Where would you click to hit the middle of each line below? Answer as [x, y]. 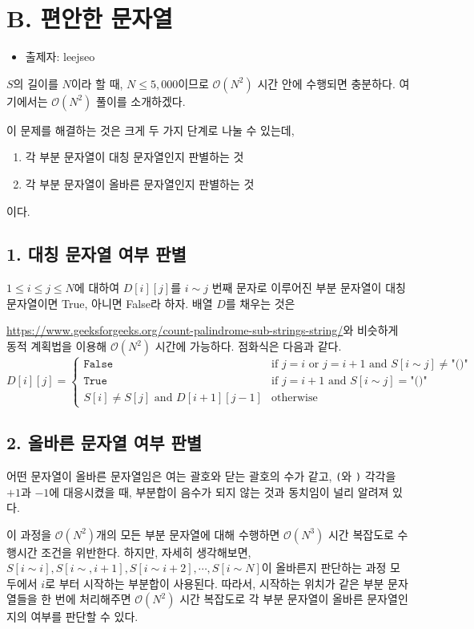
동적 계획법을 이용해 [57, 346]
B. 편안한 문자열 [90, 18]
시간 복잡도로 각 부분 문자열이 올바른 [271, 599]
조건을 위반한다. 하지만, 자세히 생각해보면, [146, 552]
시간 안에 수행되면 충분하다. [326, 83]
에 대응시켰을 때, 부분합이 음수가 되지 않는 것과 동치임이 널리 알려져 [219, 491]
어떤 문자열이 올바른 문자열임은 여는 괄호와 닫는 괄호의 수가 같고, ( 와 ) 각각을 [201, 475]
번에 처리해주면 [93, 599]
